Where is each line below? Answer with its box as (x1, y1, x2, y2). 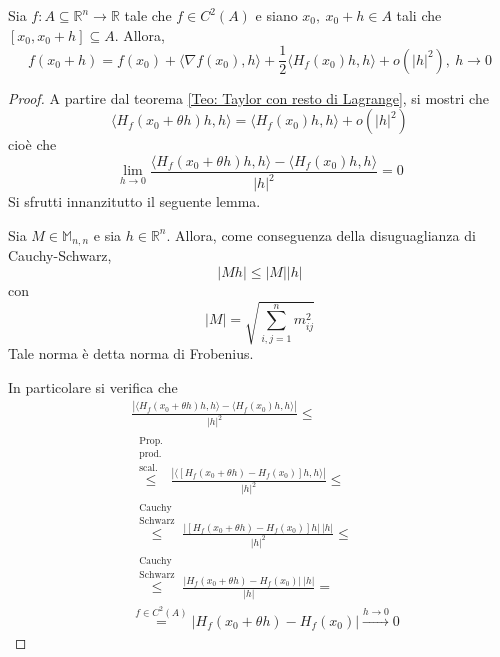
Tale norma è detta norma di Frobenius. (8, 343, 254, 364)
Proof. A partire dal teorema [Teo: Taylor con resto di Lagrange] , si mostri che (8, 87, 489, 108)
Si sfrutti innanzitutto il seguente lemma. (8, 191, 261, 212)
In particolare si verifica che (8, 376, 178, 397)
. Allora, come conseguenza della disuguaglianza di (166, 224, 476, 245)
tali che (396, 5, 442, 25)
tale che (124, 5, 172, 25)
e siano (255, 5, 298, 25)
